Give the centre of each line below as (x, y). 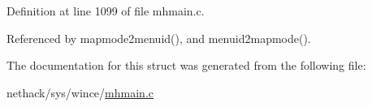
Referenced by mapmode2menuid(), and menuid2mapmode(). (159, 38)
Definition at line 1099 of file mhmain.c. (106, 11)
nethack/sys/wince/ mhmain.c (80, 92)
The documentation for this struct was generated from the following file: (186, 65)
